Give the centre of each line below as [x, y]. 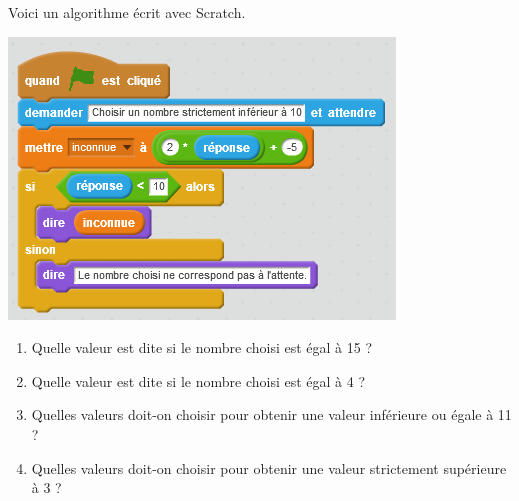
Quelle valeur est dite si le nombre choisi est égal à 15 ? [201, 347]
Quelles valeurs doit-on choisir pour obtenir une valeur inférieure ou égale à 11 [271, 414]
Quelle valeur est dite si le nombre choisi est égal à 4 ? [198, 380]
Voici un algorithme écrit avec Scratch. [127, 12]
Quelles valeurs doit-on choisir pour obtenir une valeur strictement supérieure [269, 467]
